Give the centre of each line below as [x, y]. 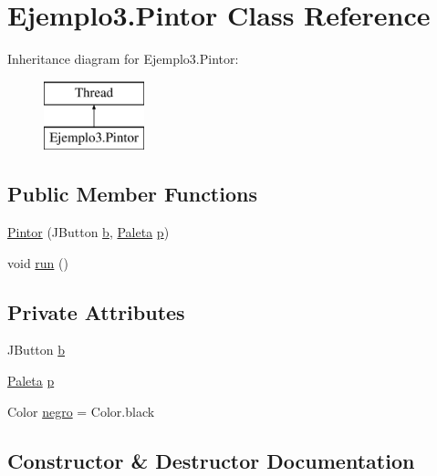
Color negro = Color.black [81, 411]
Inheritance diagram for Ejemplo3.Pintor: [123, 59]
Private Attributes [96, 311]
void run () [38, 262]
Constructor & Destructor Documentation [211, 460]
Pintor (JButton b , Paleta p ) [88, 232]
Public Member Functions [132, 194]
